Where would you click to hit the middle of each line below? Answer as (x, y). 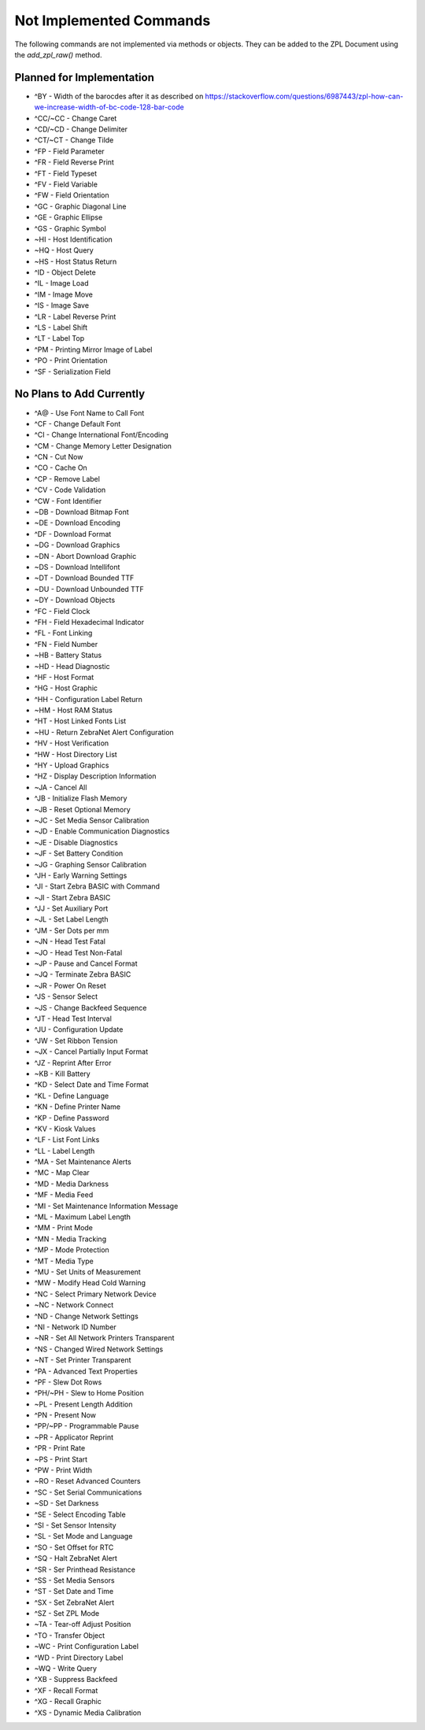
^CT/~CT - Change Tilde (74, 140)
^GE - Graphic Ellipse (68, 217)
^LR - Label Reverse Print (75, 316)
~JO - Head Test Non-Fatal (78, 952)
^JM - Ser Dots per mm (72, 930)
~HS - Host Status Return (76, 261)
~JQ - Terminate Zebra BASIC (83, 974)
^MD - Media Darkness (72, 1184)
